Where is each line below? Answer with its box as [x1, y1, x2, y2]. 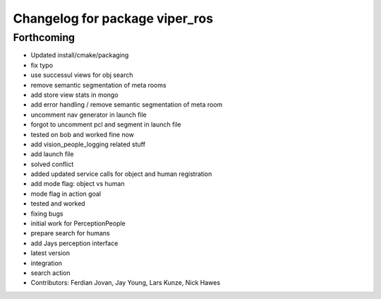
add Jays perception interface [30, 239, 119, 247]
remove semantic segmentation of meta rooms [30, 81, 167, 89]
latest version [30, 249, 71, 257]
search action [30, 269, 71, 277]
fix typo [30, 61, 53, 69]
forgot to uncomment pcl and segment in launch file [30, 120, 181, 129]
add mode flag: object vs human [30, 180, 125, 188]
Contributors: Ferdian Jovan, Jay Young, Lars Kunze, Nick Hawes [30, 279, 221, 287]
